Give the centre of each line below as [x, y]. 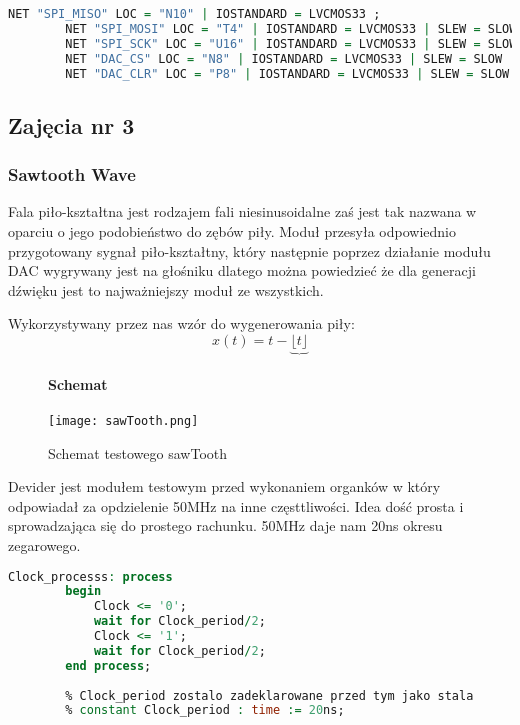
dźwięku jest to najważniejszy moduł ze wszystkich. [166, 289]
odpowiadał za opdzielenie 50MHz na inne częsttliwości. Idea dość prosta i [236, 505]
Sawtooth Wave [72, 174]
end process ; [108, 665]
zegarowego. [44, 544]
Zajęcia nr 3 [71, 124]
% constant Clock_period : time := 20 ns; [205, 710]
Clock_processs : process [90, 576]
